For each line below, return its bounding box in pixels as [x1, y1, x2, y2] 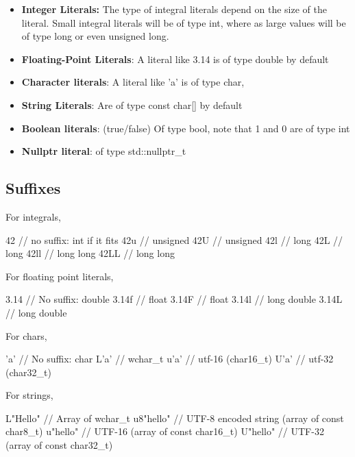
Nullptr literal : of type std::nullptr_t [21, 144, 186, 158]
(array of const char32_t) [5, 438, 113, 452]
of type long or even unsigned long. [21, 29, 169, 43]
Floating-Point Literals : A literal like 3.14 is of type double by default [21, 51, 329, 66]
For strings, [5, 388, 53, 402]
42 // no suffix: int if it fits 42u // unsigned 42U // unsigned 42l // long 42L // [5, 232, 343, 247]
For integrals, [5, 209, 61, 223]
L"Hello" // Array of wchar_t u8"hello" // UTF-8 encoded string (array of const [5, 410, 344, 425]
